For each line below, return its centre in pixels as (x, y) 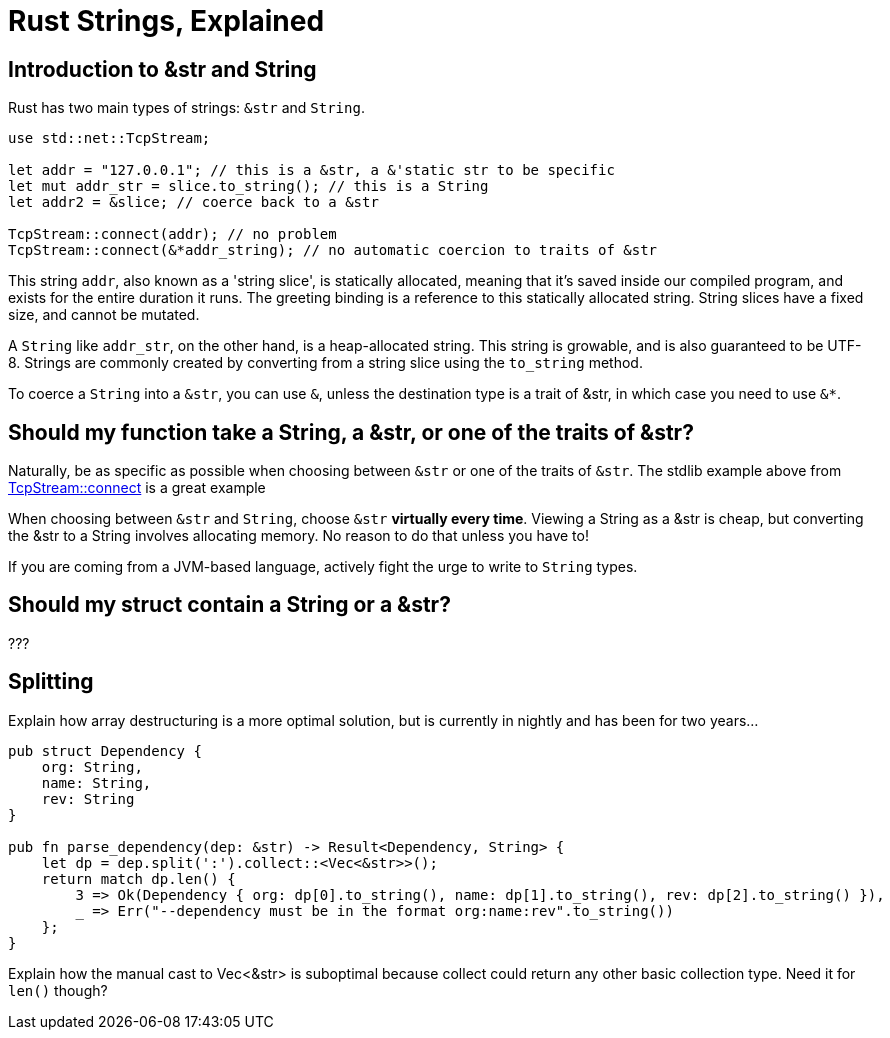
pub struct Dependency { (105, 750)
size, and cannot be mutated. (104, 315)
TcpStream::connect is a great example (137, 488)
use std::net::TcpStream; (109, 138)
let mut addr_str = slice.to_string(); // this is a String (248, 186)
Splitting (51, 682)
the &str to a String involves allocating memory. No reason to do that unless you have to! (298, 536)
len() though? (58, 990)
